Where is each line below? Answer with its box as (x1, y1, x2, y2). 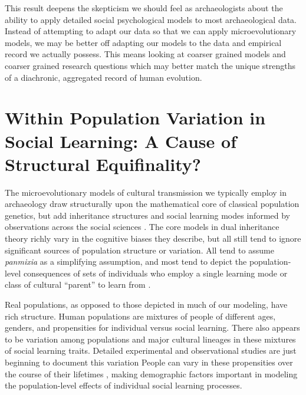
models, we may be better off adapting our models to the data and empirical (5, 36, 282, 48)
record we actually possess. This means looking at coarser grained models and (5, 48, 286, 60)
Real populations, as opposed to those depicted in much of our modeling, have (5, 298, 288, 310)
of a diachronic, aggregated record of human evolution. (5, 71, 202, 83)
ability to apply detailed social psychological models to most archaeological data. (5, 13, 297, 25)
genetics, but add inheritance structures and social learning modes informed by (5, 209, 290, 221)
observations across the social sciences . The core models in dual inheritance (5, 220, 279, 233)
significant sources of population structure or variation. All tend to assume (5, 243, 274, 256)
